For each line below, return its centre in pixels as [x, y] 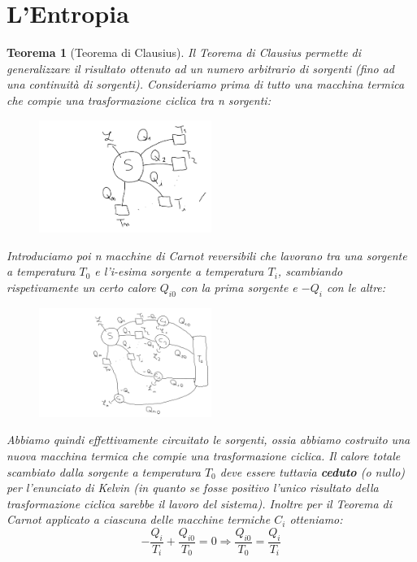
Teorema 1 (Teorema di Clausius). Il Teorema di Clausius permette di [184, 52]
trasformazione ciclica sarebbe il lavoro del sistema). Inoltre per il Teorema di [200, 503]
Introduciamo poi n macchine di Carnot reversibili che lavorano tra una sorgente [207, 255]
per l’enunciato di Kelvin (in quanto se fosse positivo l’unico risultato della [193, 488]
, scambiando [310, 271]
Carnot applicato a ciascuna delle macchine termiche [139, 519]
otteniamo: [316, 519]
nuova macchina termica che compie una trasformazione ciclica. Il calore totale [204, 456]
